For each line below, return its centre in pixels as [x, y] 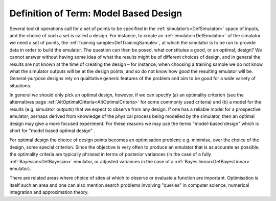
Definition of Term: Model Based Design [96, 13]
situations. [20, 85]
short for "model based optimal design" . [52, 131]
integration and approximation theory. [49, 192]
